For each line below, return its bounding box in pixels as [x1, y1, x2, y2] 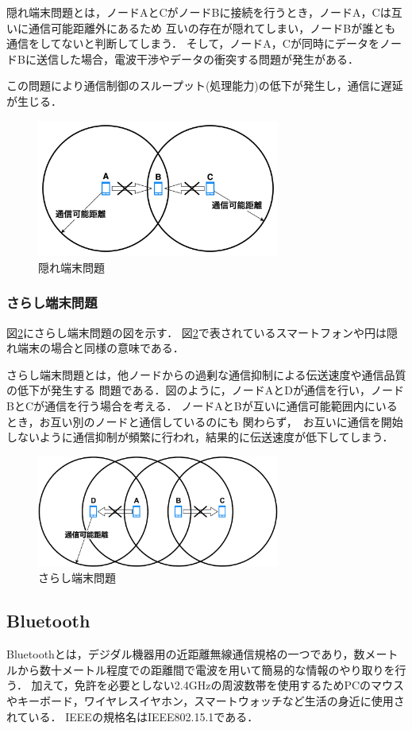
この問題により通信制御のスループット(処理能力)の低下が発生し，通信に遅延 [6, 77, 403, 94]
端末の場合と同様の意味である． [17, 340, 184, 356]
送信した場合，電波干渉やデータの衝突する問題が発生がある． [36, 50, 359, 67]
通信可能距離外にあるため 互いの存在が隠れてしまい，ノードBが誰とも [28, 19, 396, 36]
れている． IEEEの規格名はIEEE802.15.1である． [6, 708, 259, 724]
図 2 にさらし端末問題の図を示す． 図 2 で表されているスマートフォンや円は [6, 324, 387, 340]
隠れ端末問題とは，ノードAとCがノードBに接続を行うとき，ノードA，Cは [6, 4, 391, 20]
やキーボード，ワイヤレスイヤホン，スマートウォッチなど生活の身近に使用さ [6, 692, 405, 709]
